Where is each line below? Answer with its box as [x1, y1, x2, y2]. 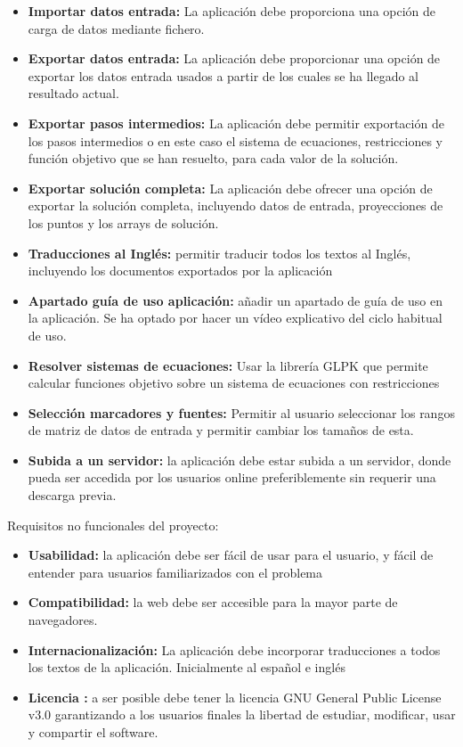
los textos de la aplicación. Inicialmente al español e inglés [28, 658, 345, 677]
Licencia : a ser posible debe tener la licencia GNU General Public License [28, 687, 442, 706]
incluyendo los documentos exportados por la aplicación [28, 261, 333, 280]
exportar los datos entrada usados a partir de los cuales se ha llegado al [28, 66, 419, 85]
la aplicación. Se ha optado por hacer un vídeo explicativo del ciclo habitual [28, 308, 443, 327]
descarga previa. [28, 486, 117, 505]
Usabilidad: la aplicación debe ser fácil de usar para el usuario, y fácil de [28, 546, 434, 564]
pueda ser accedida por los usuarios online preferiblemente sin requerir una [28, 468, 436, 487]
